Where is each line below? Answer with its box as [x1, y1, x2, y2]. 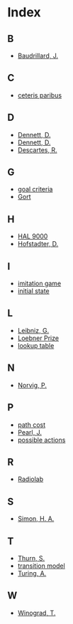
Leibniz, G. [17, 326, 50, 334]
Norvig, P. [17, 381, 47, 389]
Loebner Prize [17, 334, 59, 342]
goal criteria [17, 185, 53, 194]
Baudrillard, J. [17, 51, 59, 60]
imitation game [17, 279, 62, 288]
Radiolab [17, 475, 44, 484]
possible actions [17, 435, 66, 444]
